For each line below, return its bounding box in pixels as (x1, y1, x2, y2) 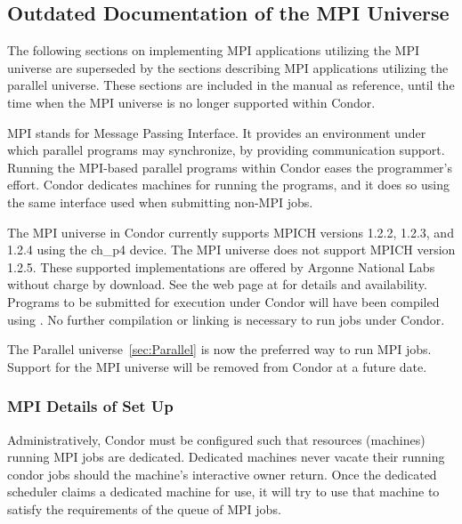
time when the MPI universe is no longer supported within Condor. (7, 93, 376, 111)
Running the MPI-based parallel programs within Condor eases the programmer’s (7, 157, 453, 176)
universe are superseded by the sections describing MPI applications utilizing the (7, 58, 449, 77)
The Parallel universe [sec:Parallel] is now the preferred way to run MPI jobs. (7, 340, 432, 359)
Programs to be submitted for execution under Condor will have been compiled (7, 292, 440, 310)
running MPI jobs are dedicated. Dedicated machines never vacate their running (7, 447, 445, 466)
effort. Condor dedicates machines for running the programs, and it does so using (7, 175, 450, 194)
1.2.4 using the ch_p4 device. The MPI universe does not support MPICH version (7, 240, 456, 259)
